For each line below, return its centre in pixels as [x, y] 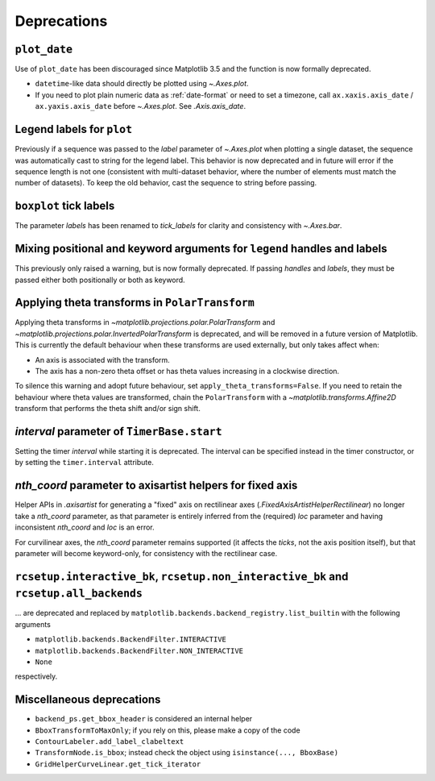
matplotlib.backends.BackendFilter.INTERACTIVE [131, 640]
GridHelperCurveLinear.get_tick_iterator [118, 764]
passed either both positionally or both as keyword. [100, 280]
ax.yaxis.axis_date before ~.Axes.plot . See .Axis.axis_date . [140, 106]
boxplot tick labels [65, 206]
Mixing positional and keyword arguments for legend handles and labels [201, 249]
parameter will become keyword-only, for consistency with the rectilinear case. [146, 553]
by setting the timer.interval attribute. [85, 463]
